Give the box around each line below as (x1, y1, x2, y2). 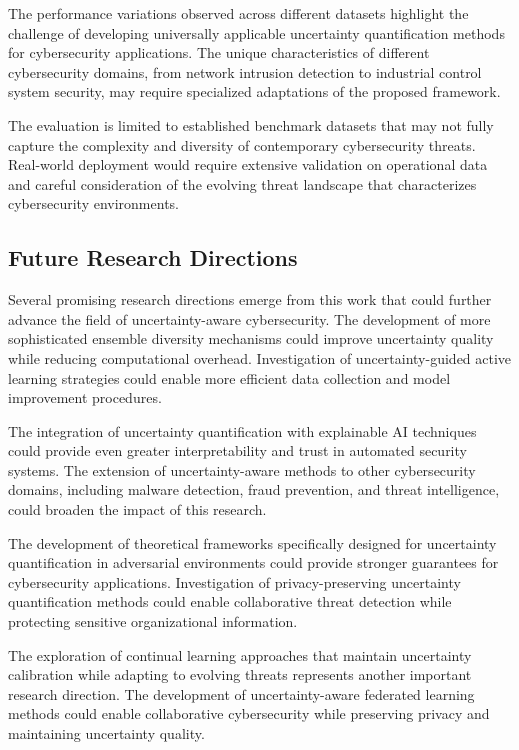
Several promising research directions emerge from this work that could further (8, 289, 492, 310)
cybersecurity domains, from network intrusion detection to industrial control (8, 61, 482, 82)
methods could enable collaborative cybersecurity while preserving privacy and (8, 703, 490, 724)
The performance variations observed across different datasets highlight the (8, 3, 469, 23)
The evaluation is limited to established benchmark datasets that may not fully (8, 114, 494, 135)
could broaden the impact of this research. (8, 499, 267, 520)
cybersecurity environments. (8, 193, 179, 214)
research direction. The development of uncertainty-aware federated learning (8, 683, 475, 704)
